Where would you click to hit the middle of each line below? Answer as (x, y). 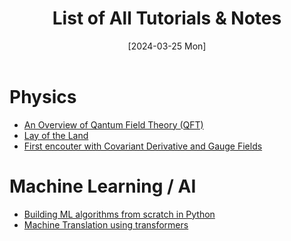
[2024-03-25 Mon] (167, 46)
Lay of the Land (56, 135)
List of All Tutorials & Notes (167, 18)
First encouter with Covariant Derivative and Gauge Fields (143, 146)
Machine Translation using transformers (106, 224)
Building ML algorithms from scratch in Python (119, 214)
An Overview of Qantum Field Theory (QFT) (113, 124)
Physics (43, 96)
